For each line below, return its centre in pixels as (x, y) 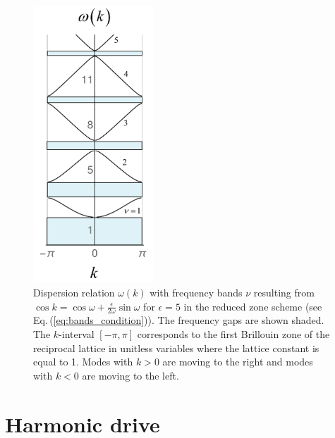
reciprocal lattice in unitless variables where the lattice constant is (176, 348)
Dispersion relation (74, 292)
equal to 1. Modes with (83, 362)
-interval (77, 334)
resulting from (284, 292)
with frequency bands (196, 292)
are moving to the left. (130, 375)
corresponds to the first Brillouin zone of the (233, 334)
